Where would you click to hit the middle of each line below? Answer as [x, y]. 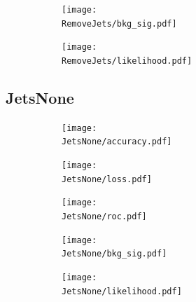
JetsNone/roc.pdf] [104, 217]
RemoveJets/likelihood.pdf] [127, 61]
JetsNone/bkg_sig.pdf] [114, 254]
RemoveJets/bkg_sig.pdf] [119, 23]
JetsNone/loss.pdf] [107, 179]
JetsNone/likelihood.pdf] [122, 291]
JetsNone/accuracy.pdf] [117, 142]
